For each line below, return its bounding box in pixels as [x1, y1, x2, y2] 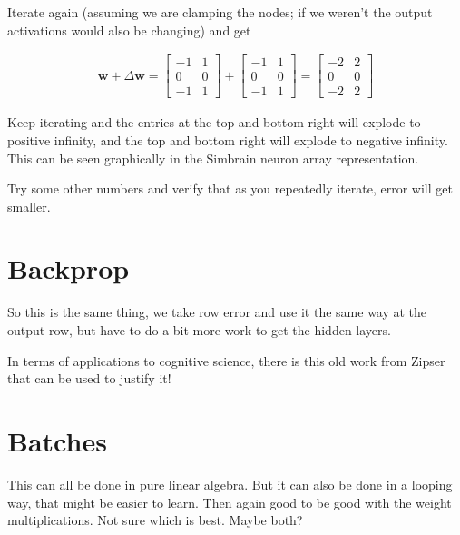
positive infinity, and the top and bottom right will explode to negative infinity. [7, 130, 448, 149]
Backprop [7, 250, 130, 287]
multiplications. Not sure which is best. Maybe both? [7, 510, 303, 530]
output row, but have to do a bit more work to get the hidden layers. [7, 321, 391, 339]
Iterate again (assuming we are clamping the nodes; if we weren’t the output [7, 3, 433, 21]
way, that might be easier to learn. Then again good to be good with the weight [7, 492, 452, 511]
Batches [7, 421, 107, 459]
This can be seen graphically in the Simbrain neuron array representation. [7, 148, 419, 167]
